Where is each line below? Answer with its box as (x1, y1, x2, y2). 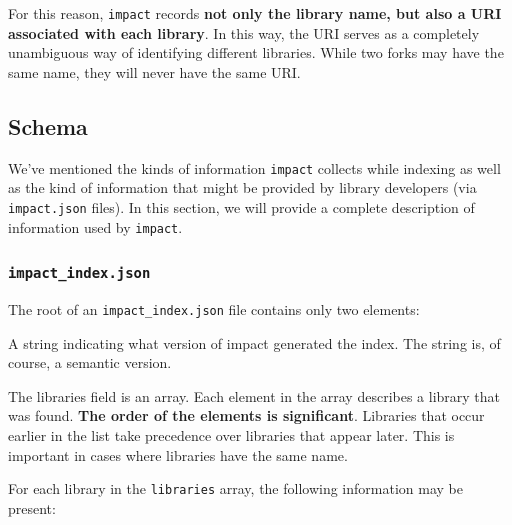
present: (8, 497, 56, 518)
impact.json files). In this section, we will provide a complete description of (8, 196, 475, 217)
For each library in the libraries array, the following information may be (8, 478, 463, 499)
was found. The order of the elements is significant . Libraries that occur (8, 405, 485, 426)
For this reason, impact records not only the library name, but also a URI (8, 3, 502, 23)
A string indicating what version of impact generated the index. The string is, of (8, 332, 501, 353)
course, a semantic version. (8, 352, 172, 373)
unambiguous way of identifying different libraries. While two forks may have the (8, 42, 504, 63)
